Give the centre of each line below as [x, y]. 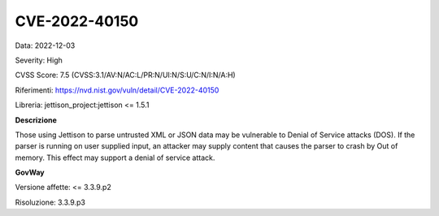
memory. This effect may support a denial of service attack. [115, 158]
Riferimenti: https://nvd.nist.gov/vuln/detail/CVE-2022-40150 [117, 90]
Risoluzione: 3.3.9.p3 [50, 202]
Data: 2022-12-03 [45, 45]
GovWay [30, 173]
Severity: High [39, 60]
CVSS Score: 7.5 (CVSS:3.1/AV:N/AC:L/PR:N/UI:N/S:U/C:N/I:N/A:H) [125, 75]
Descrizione [36, 120]
